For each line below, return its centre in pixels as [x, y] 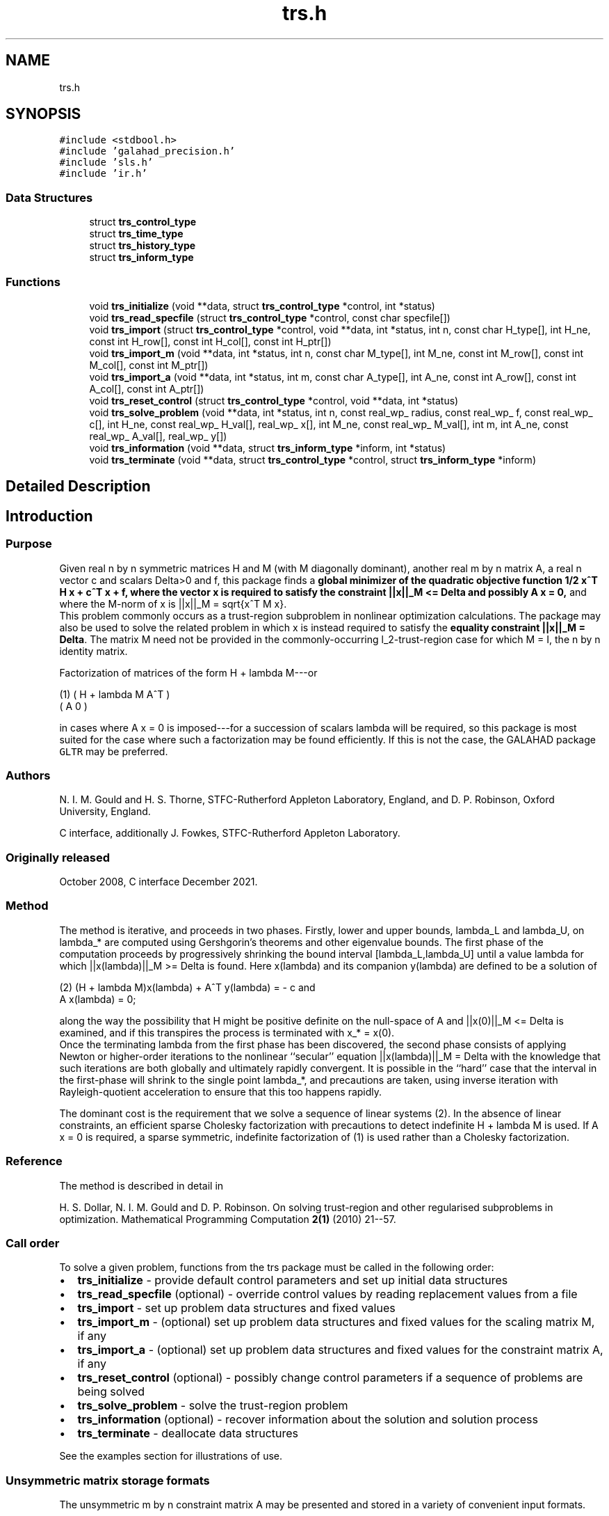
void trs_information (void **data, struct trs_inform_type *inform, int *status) [268, 448]
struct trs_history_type [143, 246]
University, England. [105, 812]
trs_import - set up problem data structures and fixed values [236, 1308]
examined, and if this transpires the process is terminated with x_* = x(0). [227, 1032]
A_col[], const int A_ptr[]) [147, 388]
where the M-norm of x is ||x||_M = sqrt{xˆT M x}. [173, 603]
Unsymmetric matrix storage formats [108, 1480]
